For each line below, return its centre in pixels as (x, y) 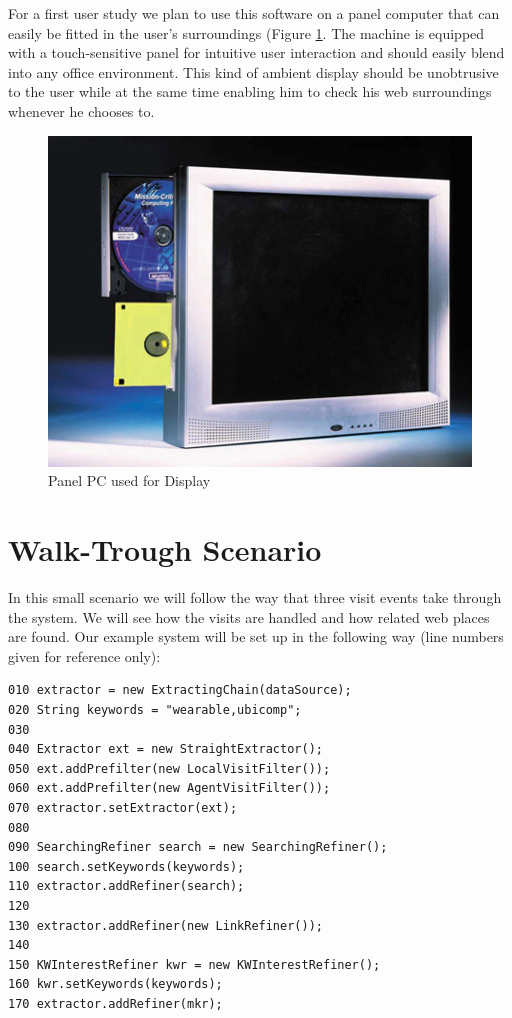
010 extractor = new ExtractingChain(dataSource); (180, 690)
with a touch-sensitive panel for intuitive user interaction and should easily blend (256, 52)
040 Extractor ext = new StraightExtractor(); (165, 749)
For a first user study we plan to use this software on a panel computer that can (254, 13)
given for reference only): (84, 655)
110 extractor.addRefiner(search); (126, 886)
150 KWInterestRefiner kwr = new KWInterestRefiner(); (194, 964)
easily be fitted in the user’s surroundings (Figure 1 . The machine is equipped (246, 32)
